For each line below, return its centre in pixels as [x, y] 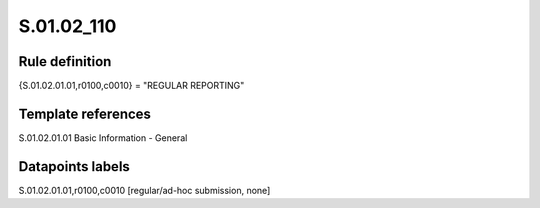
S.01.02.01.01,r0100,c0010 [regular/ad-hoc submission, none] [144, 190]
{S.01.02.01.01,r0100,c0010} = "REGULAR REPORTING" [131, 86]
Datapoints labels [74, 166]
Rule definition [65, 61]
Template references [85, 113]
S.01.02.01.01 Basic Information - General [103, 137]
